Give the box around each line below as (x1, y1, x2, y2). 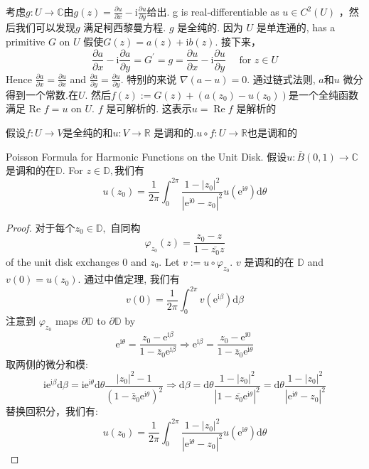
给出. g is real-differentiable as (146, 4, 279, 18)
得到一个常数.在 (6, 87, 78, 102)
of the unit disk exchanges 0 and (6, 254, 147, 269)
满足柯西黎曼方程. (83, 20, 166, 35)
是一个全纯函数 (288, 87, 358, 102)
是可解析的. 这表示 (106, 101, 192, 116)
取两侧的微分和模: (6, 356, 88, 371)
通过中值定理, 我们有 (84, 271, 180, 286)
